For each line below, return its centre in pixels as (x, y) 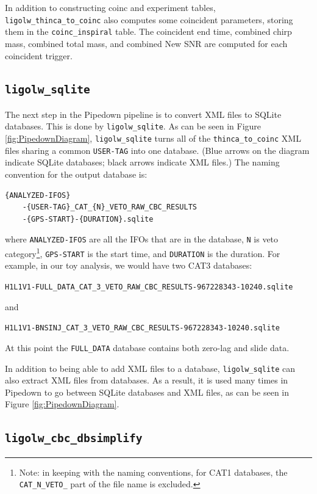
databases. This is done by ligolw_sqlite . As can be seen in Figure (133, 126)
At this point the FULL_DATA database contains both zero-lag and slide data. (147, 347)
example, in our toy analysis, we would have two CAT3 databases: (129, 265)
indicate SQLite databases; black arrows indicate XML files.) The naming (142, 162)
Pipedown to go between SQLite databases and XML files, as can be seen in (147, 392)
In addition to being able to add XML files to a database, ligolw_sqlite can (150, 368)
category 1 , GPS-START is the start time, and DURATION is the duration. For (143, 252)
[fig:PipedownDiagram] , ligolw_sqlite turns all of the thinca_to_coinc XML (153, 138)
